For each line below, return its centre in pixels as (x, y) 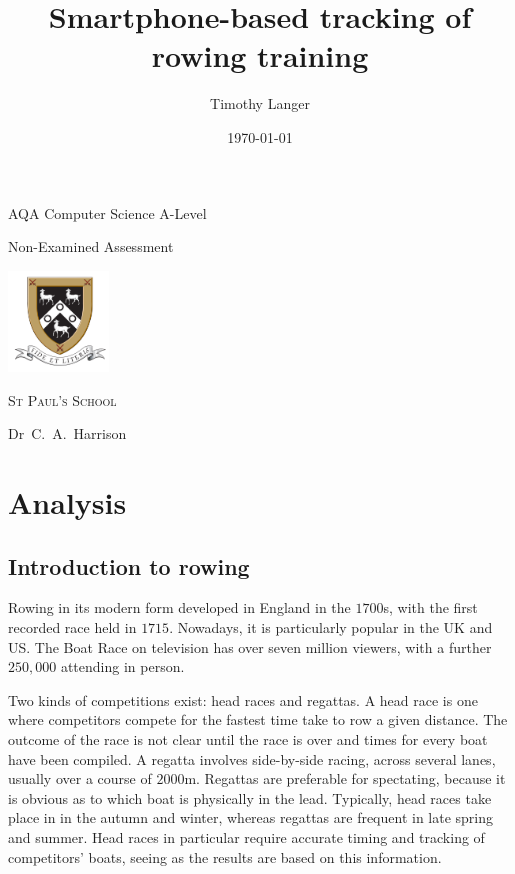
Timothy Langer (260, 103)
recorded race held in (72, 627)
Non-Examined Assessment (91, 246)
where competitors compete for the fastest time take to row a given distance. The (258, 719)
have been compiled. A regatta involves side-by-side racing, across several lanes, (252, 758)
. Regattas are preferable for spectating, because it (351, 778)
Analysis (67, 502)
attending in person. (122, 666)
